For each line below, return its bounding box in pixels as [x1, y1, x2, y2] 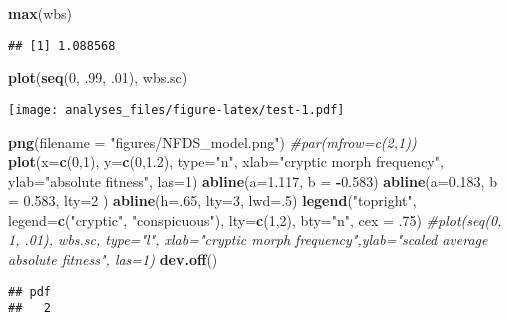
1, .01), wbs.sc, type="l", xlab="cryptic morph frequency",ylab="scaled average [8, 229, 488, 250]
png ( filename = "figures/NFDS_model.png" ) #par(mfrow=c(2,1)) [8, 131, 417, 152]
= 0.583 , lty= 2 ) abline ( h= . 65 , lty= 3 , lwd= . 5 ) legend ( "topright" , [8, 190, 417, 211]
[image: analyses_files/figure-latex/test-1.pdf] [8, 102, 345, 117]
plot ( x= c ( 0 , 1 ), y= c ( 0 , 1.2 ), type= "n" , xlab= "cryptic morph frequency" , [8, 151, 444, 172]
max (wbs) [8, 3, 73, 23]
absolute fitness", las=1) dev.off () [8, 249, 218, 270]
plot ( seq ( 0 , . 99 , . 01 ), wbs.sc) [8, 67, 188, 88]
